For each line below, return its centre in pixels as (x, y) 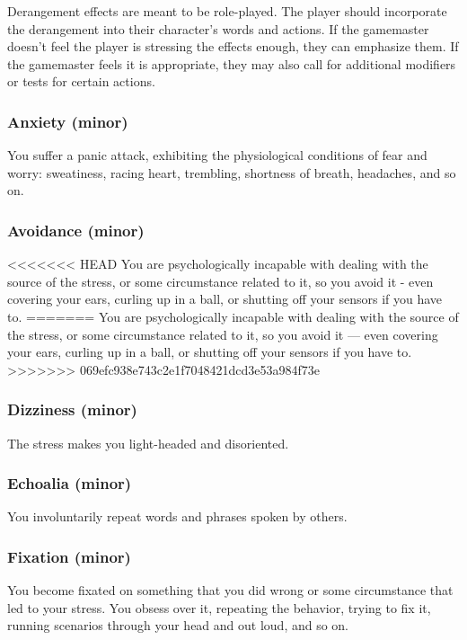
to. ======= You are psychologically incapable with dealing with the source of (233, 316)
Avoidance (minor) (76, 230)
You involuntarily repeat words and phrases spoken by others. (177, 516)
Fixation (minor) (69, 556)
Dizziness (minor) (72, 409)
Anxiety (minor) (68, 121)
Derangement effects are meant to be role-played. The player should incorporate (227, 11)
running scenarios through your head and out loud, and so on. (178, 625)
